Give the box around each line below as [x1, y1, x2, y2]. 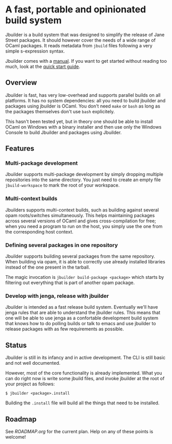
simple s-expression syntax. [5, 48, 65, 54]
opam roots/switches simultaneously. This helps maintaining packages [5, 212, 155, 218]
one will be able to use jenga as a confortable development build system [5, 315, 159, 321]
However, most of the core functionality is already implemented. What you [5, 370, 162, 376]
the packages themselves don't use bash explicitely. [5, 108, 115, 114]
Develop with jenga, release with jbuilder [5, 292, 109, 299]
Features [5, 144, 34, 153]
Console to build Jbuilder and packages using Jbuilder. [5, 129, 122, 135]
